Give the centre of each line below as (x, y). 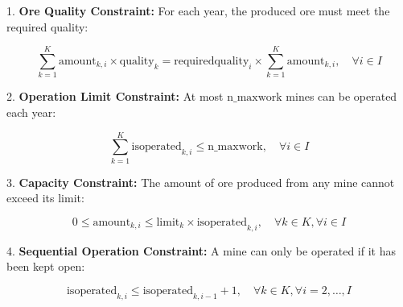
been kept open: (46, 266)
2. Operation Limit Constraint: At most (115, 96)
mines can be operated (341, 96)
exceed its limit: (45, 198)
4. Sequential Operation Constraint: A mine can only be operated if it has (201, 250)
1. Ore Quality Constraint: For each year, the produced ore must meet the (198, 10)
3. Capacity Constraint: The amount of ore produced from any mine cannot (201, 182)
